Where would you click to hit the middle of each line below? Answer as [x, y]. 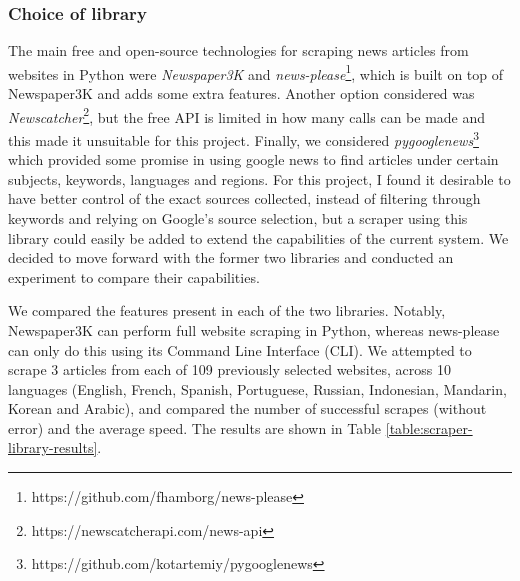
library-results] [53, 447]
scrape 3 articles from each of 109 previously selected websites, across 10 [229, 369]
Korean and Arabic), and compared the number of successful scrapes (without [247, 408]
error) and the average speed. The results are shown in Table [195, 427]
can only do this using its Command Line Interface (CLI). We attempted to [240, 349]
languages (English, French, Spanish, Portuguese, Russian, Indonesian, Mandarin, [257, 388]
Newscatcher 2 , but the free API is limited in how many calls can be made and [247, 115]
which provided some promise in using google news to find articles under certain [253, 159]
